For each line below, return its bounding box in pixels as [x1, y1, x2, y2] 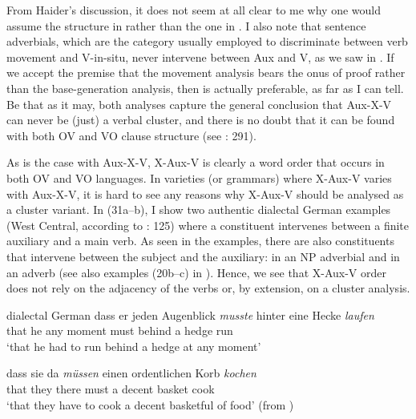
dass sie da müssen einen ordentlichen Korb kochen [6, 365, 256, 381]
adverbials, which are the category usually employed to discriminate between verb [6, 33, 408, 50]
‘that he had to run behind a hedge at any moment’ [6, 337, 261, 354]
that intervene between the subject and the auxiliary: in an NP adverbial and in [6, 248, 400, 264]
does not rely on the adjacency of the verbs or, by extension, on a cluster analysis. [6, 280, 410, 296]
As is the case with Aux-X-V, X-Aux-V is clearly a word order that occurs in [6, 154, 385, 171]
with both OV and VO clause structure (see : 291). [6, 127, 256, 143]
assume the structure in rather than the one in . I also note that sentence [6, 17, 366, 34]
